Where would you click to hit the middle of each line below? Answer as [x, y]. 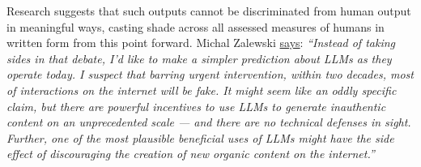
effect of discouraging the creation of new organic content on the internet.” [191, 154]
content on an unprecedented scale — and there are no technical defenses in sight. [209, 122]
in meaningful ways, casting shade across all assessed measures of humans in [196, 26]
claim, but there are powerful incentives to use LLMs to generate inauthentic [196, 106]
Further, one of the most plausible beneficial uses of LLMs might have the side [200, 137]
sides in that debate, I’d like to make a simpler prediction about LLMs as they [199, 58]
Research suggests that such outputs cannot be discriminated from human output [209, 11]
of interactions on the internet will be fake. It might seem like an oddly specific [202, 90]
